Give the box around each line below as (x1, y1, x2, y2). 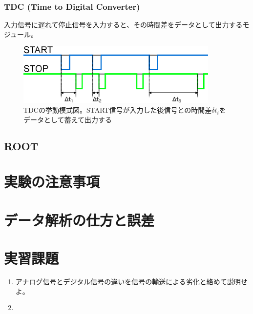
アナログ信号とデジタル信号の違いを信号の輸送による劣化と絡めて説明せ (15, 276, 248, 286)
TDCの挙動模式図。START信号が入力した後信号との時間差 (23, 105, 212, 115)
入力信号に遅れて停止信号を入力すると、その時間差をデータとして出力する (4, 20, 243, 30)
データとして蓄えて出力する (23, 114, 112, 124)
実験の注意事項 (4, 172, 100, 192)
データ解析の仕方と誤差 (4, 210, 155, 230)
